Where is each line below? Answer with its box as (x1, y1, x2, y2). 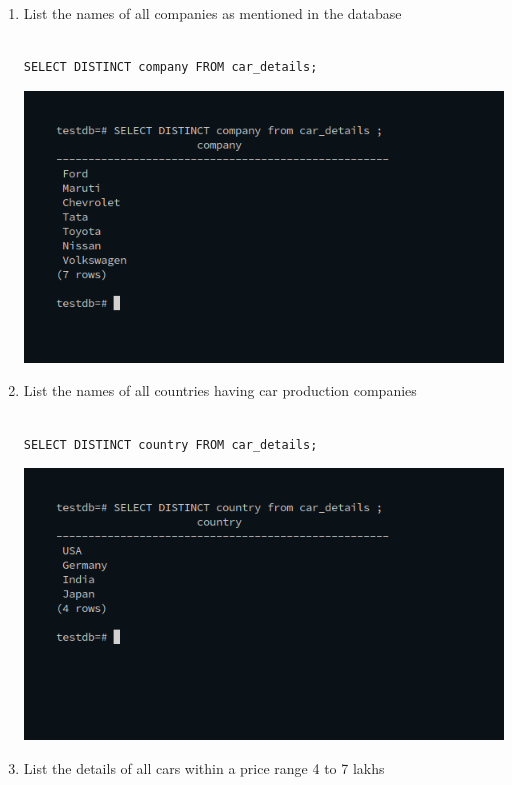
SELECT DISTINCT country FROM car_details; (23, 437, 318, 452)
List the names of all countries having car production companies (23, 380, 417, 401)
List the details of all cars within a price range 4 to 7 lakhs (23, 757, 385, 778)
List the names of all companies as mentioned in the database (23, 3, 402, 23)
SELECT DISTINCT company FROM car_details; (23, 60, 318, 75)
